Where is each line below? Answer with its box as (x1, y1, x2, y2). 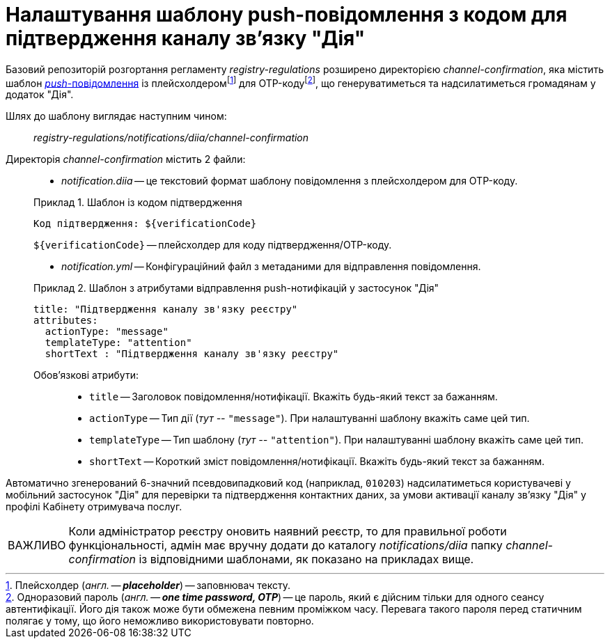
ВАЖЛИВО (8, 538, 66, 553)
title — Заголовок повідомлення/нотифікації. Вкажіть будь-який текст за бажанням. (89, 391, 498, 403)
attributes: (33, 315, 98, 327)
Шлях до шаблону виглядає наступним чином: (6, 110, 227, 123)
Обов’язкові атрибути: (33, 369, 139, 382)
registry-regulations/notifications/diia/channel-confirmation (33, 132, 309, 144)
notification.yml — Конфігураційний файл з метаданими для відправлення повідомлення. (61, 260, 481, 273)
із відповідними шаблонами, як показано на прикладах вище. (139, 552, 474, 567)
